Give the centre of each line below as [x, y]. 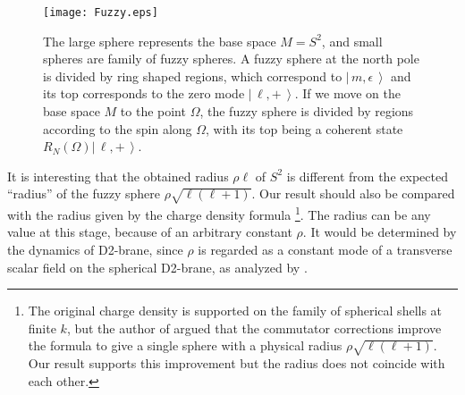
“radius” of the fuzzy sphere [84, 193]
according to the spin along [118, 128]
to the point [153, 111]
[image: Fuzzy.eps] [101, 13]
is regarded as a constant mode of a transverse [325, 250]
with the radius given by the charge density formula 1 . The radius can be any [219, 213]
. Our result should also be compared [353, 193]
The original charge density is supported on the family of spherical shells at [235, 311]
